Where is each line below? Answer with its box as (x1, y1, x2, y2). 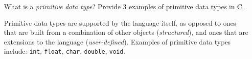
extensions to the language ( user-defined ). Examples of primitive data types (4, 36, 231, 46)
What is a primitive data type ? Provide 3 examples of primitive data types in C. (4, 1, 244, 11)
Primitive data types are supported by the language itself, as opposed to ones (4, 17, 236, 28)
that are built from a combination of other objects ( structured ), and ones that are (4, 27, 249, 37)
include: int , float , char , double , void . (4, 46, 125, 56)
